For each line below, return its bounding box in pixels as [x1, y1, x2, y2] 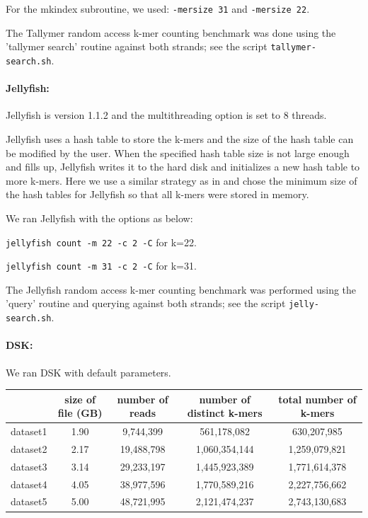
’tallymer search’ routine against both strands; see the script [6, 39, 268, 54]
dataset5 [11, 494, 47, 509]
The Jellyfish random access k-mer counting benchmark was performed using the [6, 282, 357, 297]
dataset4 [11, 476, 47, 491]
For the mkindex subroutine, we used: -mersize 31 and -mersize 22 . [6, 1, 310, 16]
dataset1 [11, 424, 47, 439]
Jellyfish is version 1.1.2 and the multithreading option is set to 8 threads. [6, 108, 327, 122]
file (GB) [57, 405, 103, 420]
